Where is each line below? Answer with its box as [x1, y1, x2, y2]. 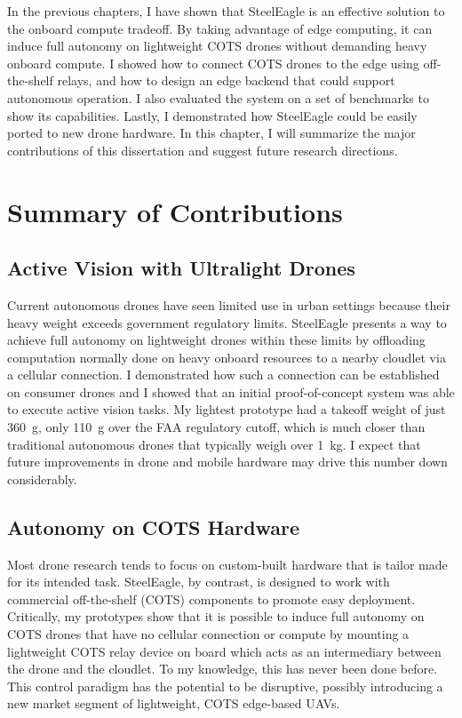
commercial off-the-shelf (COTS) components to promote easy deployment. [7, 589, 416, 608]
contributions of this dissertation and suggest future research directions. [7, 140, 398, 159]
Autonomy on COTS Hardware [7, 513, 300, 540]
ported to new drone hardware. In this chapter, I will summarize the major [7, 124, 416, 142]
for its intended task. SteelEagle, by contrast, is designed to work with [7, 572, 390, 591]
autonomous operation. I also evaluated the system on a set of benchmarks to [7, 88, 429, 107]
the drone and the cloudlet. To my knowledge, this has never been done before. [7, 659, 438, 678]
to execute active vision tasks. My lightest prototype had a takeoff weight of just [7, 400, 446, 419]
